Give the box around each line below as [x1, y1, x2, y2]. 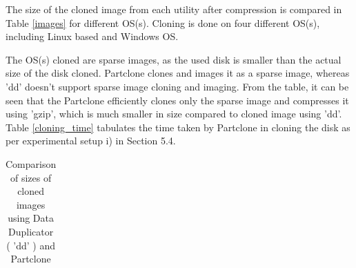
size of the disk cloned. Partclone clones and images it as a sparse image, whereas [6, 66, 350, 80]
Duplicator [8, 224, 54, 238]
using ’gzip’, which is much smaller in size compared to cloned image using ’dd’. [6, 106, 342, 121]
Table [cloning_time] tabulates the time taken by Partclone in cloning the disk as [6, 119, 350, 134]
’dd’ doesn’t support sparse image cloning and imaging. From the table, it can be [6, 79, 349, 93]
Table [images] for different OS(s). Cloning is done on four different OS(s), [6, 15, 320, 30]
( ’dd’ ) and [6, 238, 56, 252]
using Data [8, 211, 54, 225]
